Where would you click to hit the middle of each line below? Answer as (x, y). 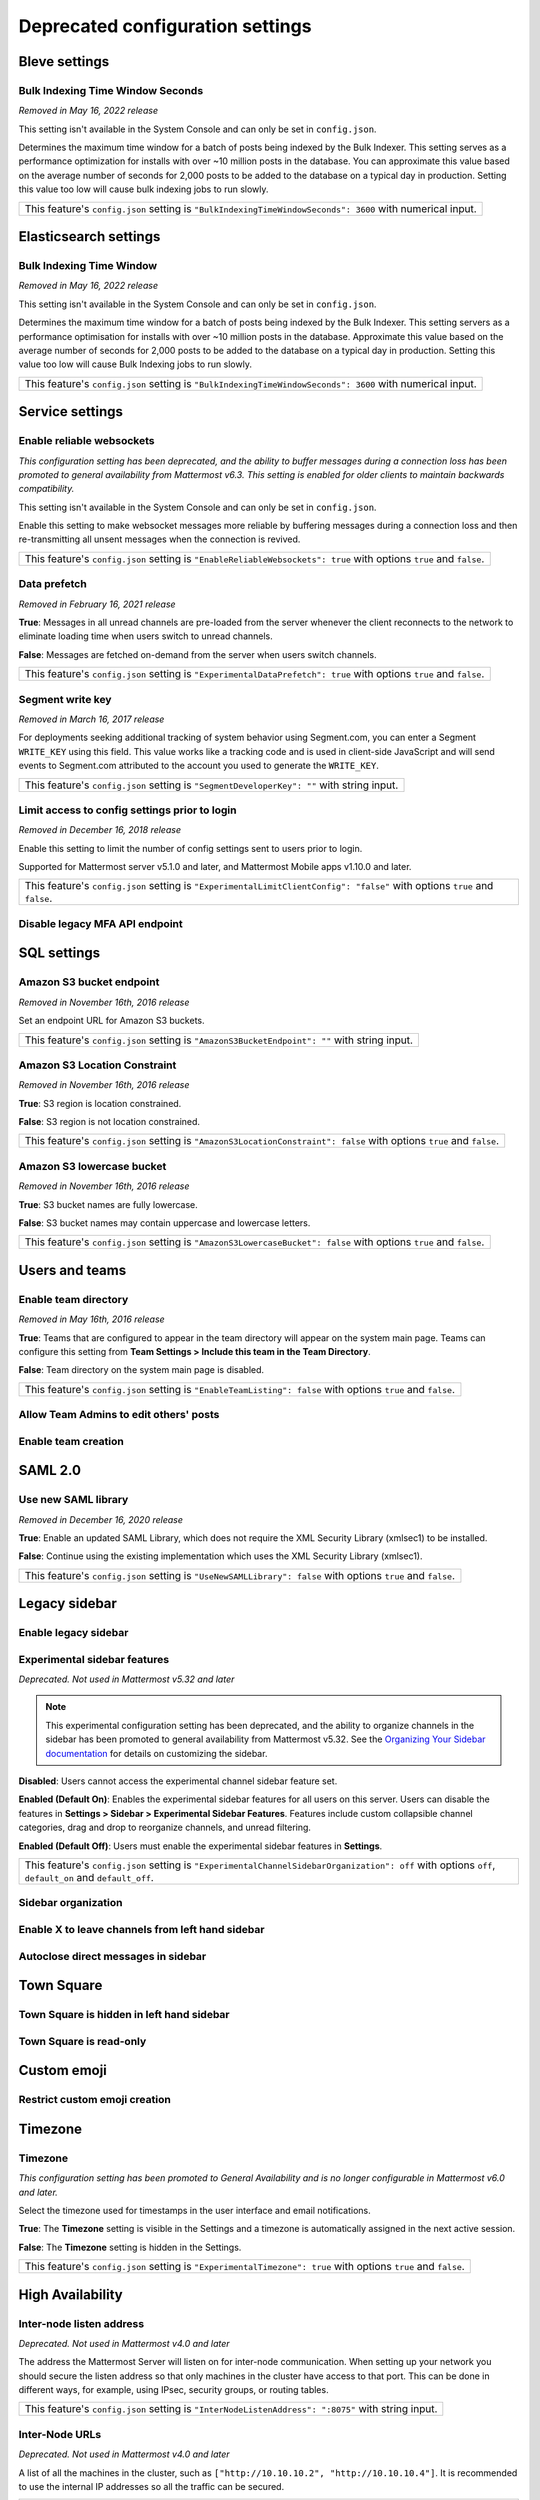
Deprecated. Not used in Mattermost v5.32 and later (126, 1679)
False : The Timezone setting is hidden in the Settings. (130, 2247)
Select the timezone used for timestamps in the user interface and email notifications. (195, 2210)
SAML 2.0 (50, 1470)
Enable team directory (73, 1299)
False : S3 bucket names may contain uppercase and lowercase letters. (164, 1222)
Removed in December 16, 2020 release (101, 1519)
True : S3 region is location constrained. (100, 1103)
